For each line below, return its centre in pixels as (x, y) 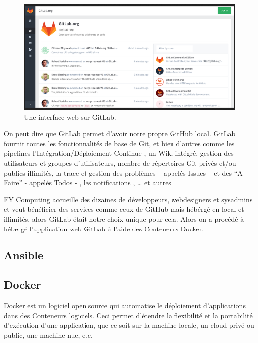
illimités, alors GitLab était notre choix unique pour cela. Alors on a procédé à (124, 218)
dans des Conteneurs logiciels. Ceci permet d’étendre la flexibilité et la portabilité (128, 315)
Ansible (24, 255)
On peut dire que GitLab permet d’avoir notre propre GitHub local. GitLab (120, 134)
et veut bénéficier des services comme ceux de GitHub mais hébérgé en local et (124, 209)
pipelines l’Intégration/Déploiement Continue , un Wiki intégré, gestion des (119, 153)
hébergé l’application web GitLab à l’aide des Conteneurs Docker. (104, 228)
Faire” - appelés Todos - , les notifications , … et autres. (88, 182)
